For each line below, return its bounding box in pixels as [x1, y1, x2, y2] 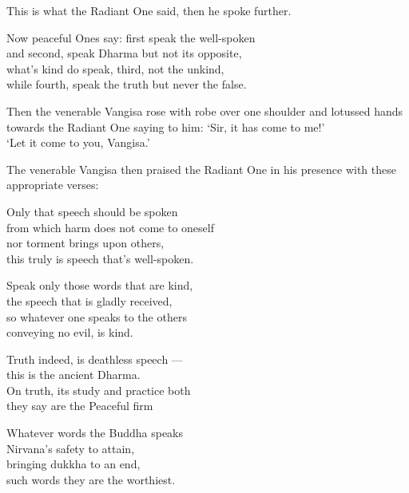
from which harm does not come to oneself [6, 219, 214, 235]
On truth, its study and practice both [6, 381, 191, 398]
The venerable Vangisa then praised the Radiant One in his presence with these [6, 160, 396, 177]
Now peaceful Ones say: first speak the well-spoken [6, 29, 256, 45]
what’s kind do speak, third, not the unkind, [6, 60, 224, 77]
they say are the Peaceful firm [6, 397, 153, 414]
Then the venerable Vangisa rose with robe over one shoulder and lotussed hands [6, 102, 403, 119]
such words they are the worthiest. [6, 471, 176, 487]
